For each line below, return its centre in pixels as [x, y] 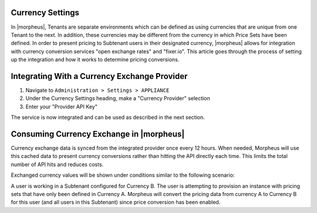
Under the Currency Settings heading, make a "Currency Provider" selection [118, 98]
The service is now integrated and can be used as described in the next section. [108, 118]
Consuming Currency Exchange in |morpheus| [98, 134]
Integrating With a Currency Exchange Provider [99, 76]
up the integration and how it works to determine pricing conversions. [95, 60]
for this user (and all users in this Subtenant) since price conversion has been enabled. [116, 202]
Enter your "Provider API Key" [62, 106]
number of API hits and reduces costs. [57, 164]
